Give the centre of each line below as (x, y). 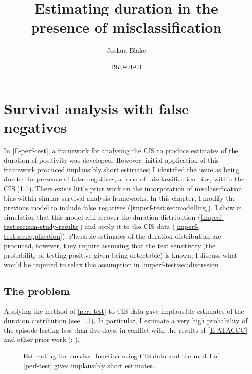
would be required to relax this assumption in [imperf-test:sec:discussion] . (113, 264)
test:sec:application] (33, 236)
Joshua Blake (126, 50)
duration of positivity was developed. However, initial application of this (111, 160)
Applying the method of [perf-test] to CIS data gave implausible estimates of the (124, 311)
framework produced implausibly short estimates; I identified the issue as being (122, 169)
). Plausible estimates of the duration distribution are (142, 236)
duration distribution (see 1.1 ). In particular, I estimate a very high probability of (126, 320)
